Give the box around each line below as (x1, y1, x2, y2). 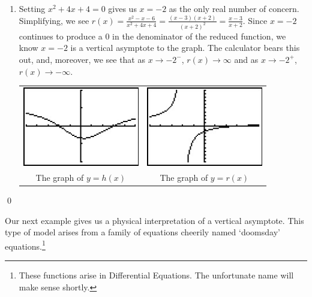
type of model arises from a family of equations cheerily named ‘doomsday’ (5, 226, 280, 238)
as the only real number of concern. (169, 2, 299, 14)
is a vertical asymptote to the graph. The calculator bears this (70, 41, 300, 54)
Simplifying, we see (19, 14, 89, 26)
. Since (242, 14, 268, 26)
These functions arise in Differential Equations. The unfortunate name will (19, 269, 294, 281)
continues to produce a (19, 29, 103, 42)
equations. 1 (5, 238, 46, 252)
